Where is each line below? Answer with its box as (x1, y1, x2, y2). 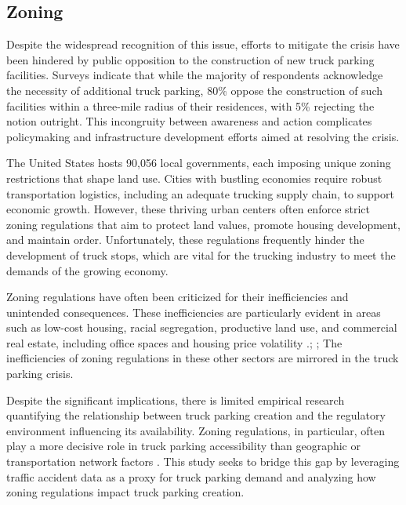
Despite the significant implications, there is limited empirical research (6, 391, 345, 408)
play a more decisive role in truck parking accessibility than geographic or (6, 438, 361, 454)
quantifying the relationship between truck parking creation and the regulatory (6, 407, 386, 423)
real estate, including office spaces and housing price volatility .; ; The (6, 334, 343, 351)
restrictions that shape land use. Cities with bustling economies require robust (6, 169, 382, 186)
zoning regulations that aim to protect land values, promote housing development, (6, 216, 401, 232)
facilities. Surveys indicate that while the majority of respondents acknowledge (6, 67, 383, 83)
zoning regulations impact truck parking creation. (6, 484, 245, 500)
